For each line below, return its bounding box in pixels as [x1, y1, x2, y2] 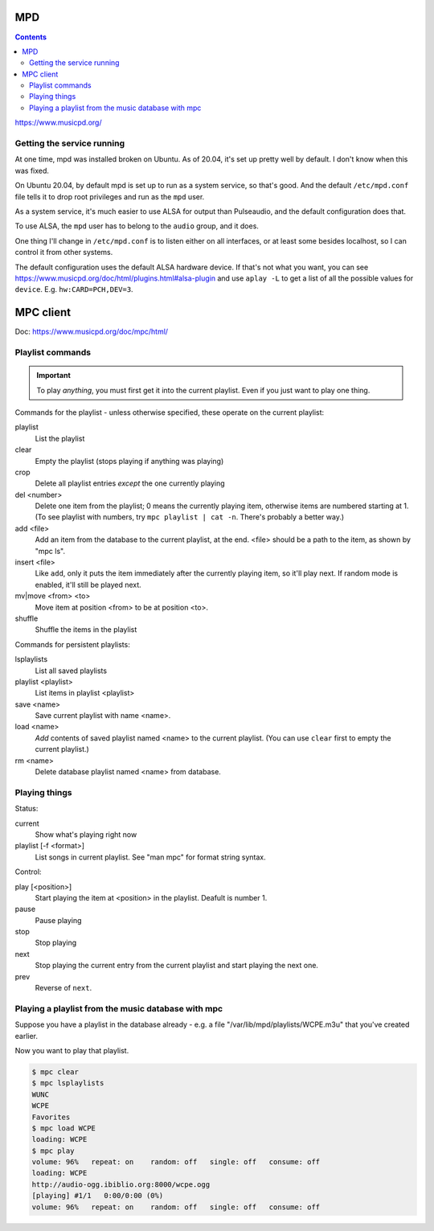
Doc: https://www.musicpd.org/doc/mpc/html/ [14, 326, 169, 337]
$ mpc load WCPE [31, 1123, 96, 1133]
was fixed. [14, 166, 50, 175]
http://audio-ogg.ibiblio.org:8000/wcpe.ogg [31, 1180, 211, 1189]
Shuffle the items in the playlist [35, 625, 137, 634]
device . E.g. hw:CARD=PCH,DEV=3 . [14, 285, 133, 294]
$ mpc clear [31, 1067, 80, 1077]
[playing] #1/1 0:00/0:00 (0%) [31, 1191, 164, 1200]
